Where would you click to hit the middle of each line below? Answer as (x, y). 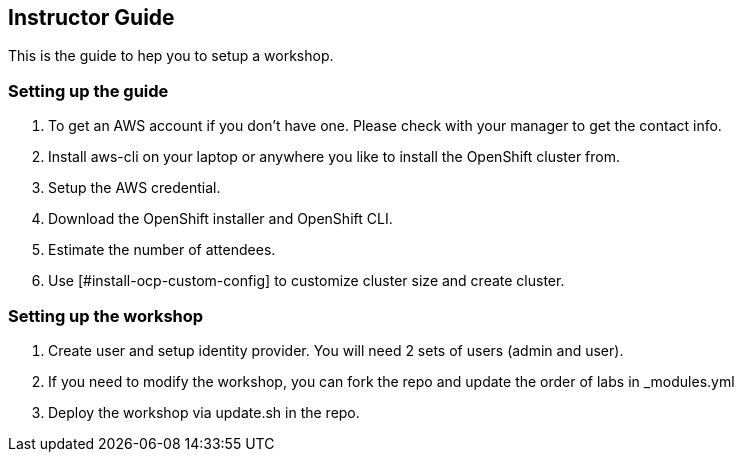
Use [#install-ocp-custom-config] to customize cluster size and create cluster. (306, 281)
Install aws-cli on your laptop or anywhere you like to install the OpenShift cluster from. (334, 157)
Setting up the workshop (106, 315)
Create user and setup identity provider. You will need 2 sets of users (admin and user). (336, 350)
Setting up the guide (88, 90)
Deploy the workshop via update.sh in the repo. (204, 412)
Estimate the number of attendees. (162, 250)
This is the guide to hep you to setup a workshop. (171, 56)
